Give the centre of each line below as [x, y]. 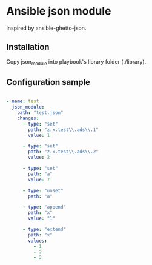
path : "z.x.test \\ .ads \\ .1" [63, 129]
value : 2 [39, 158]
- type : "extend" [44, 230]
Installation [28, 47]
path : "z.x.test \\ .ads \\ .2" [63, 152]
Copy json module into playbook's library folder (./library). [76, 62]
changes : [28, 118]
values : [38, 241]
